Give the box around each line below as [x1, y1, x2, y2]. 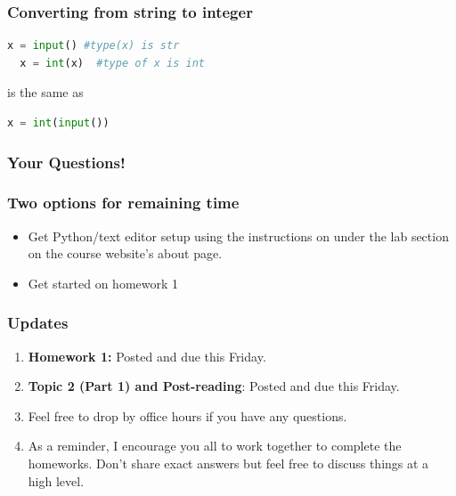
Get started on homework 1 [28, 273, 179, 292]
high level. [28, 471, 85, 490]
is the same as [7, 83, 84, 102]
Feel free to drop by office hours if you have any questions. [28, 406, 347, 425]
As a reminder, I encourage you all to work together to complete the [28, 436, 402, 455]
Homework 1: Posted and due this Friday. [28, 346, 266, 365]
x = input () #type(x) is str [7, 39, 180, 53]
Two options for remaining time [7, 191, 240, 214]
